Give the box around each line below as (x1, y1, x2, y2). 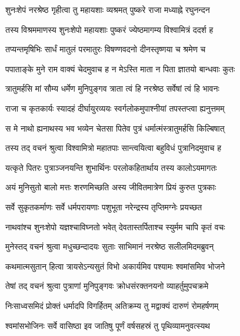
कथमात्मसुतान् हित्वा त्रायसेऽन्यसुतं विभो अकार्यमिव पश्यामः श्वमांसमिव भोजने (5, 260, 225, 272)
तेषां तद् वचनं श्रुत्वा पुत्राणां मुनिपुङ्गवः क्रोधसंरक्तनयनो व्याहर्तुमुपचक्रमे (5, 280, 209, 292)
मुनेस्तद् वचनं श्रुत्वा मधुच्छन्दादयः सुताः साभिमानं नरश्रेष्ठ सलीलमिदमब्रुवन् (5, 240, 214, 253)
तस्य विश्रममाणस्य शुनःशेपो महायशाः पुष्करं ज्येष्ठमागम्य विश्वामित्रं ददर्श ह (5, 23, 214, 35)
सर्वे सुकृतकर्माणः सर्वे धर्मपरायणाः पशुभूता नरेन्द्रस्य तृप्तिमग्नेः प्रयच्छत (5, 200, 202, 213)
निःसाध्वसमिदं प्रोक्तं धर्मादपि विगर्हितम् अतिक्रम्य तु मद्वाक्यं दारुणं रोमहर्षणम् (5, 299, 219, 311)
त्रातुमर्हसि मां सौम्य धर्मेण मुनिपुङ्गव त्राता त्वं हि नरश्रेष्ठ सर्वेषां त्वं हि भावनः (5, 82, 219, 95)
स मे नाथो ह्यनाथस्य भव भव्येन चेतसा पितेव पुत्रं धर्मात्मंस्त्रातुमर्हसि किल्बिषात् (5, 122, 225, 134)
